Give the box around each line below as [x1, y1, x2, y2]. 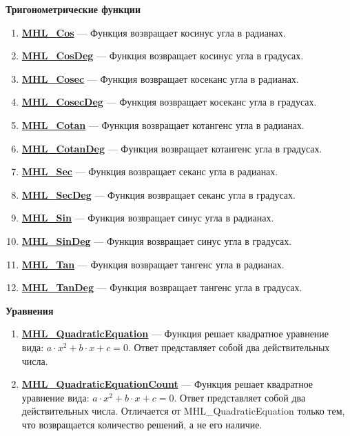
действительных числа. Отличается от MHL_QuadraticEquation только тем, [21, 404, 345, 418]
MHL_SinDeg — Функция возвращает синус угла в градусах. [21, 233, 292, 248]
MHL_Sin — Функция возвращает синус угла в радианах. [21, 210, 274, 225]
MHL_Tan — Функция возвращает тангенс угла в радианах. [21, 257, 285, 271]
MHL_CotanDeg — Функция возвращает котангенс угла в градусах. [21, 141, 322, 155]
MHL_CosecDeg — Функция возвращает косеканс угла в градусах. [21, 95, 317, 109]
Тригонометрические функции [6, 2, 141, 16]
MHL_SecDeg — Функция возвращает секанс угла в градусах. [21, 187, 296, 201]
